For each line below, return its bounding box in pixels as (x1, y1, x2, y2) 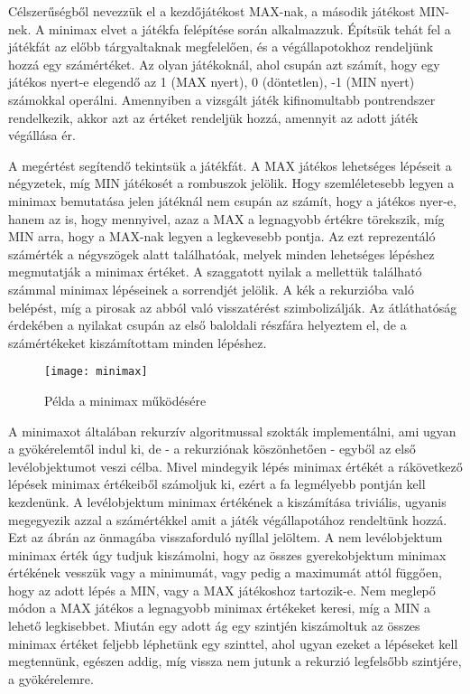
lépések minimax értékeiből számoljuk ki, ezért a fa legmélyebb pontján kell (8, 474, 426, 493)
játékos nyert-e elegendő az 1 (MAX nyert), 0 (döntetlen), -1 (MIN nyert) (8, 72, 415, 91)
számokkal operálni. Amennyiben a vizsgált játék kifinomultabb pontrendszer (8, 89, 436, 108)
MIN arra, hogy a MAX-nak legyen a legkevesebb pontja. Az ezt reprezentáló (8, 227, 436, 246)
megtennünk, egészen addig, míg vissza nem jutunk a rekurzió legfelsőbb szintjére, (8, 652, 462, 671)
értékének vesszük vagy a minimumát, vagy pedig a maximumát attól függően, (8, 563, 442, 582)
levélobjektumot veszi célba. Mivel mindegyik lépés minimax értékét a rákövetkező (8, 456, 463, 475)
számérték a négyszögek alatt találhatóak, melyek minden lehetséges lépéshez (8, 244, 435, 263)
